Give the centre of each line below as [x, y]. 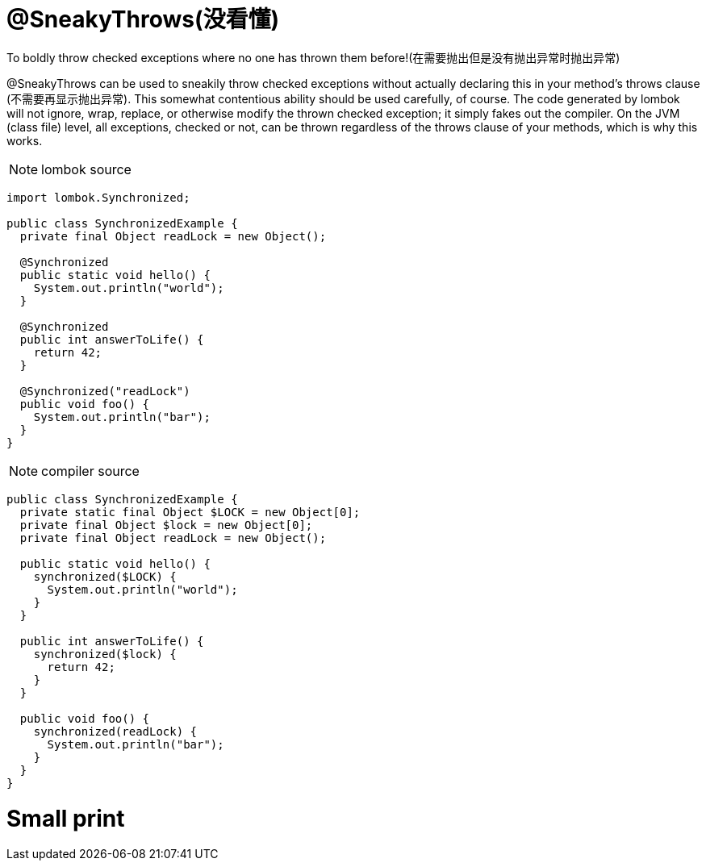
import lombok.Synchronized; [98, 197]
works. [25, 140]
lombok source [86, 169]
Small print [66, 818]
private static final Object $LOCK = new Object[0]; [190, 512]
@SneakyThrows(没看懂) [143, 19]
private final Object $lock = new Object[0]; [166, 525]
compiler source [90, 471]
